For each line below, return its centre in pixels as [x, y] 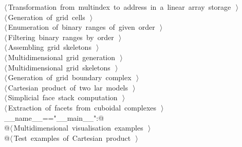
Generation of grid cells [46, 17]
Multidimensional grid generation [62, 57]
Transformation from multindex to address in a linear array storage [119, 7]
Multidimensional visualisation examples [78, 128]
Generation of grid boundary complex [70, 77]
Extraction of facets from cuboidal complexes [82, 107]
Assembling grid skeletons [50, 47]
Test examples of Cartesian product [72, 137]
